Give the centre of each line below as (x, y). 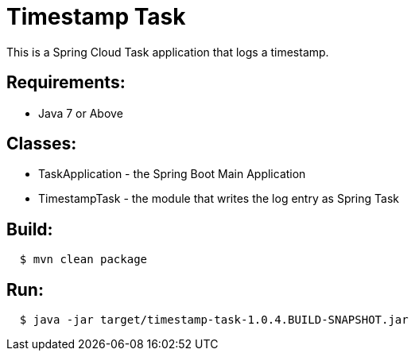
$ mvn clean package (83, 260)
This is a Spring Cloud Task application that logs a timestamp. (168, 52)
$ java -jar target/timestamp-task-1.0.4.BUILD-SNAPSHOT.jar (214, 320)
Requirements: (66, 83)
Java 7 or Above (81, 113)
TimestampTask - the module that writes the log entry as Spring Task (219, 199)
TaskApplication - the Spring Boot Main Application (172, 174)
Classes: (42, 144)
